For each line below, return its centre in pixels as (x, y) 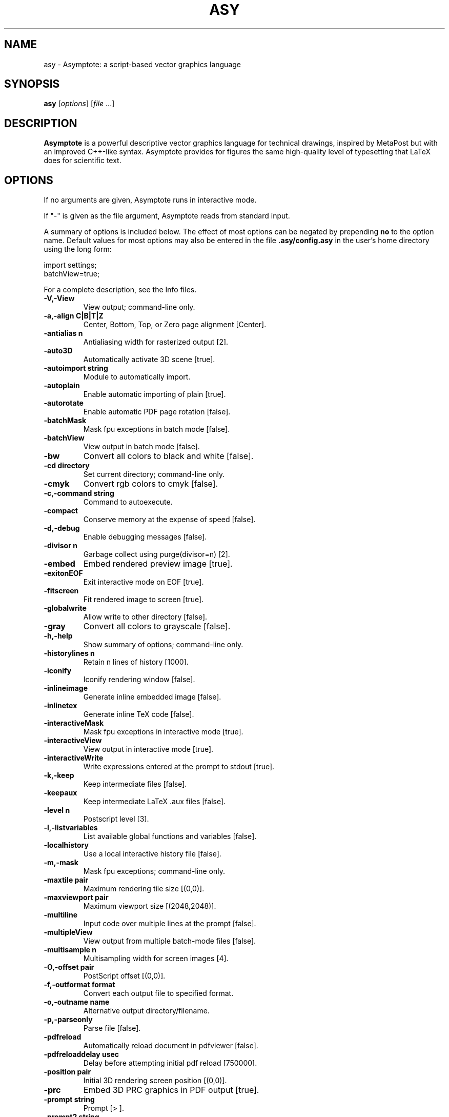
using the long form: (78, 249)
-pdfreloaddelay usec (81, 1054)
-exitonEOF (63, 573)
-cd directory (67, 466)
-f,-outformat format (79, 985)
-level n (57, 810)
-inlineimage (66, 688)
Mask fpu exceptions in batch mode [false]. (157, 429)
